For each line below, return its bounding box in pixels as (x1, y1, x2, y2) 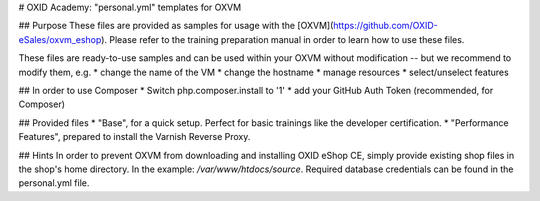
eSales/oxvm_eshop (18, 33, 102, 45)
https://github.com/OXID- (333, 20, 439, 32)
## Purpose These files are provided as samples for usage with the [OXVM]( (18, 20, 334, 32)
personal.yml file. (18, 177, 90, 189)
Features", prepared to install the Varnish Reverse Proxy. (18, 131, 251, 143)
